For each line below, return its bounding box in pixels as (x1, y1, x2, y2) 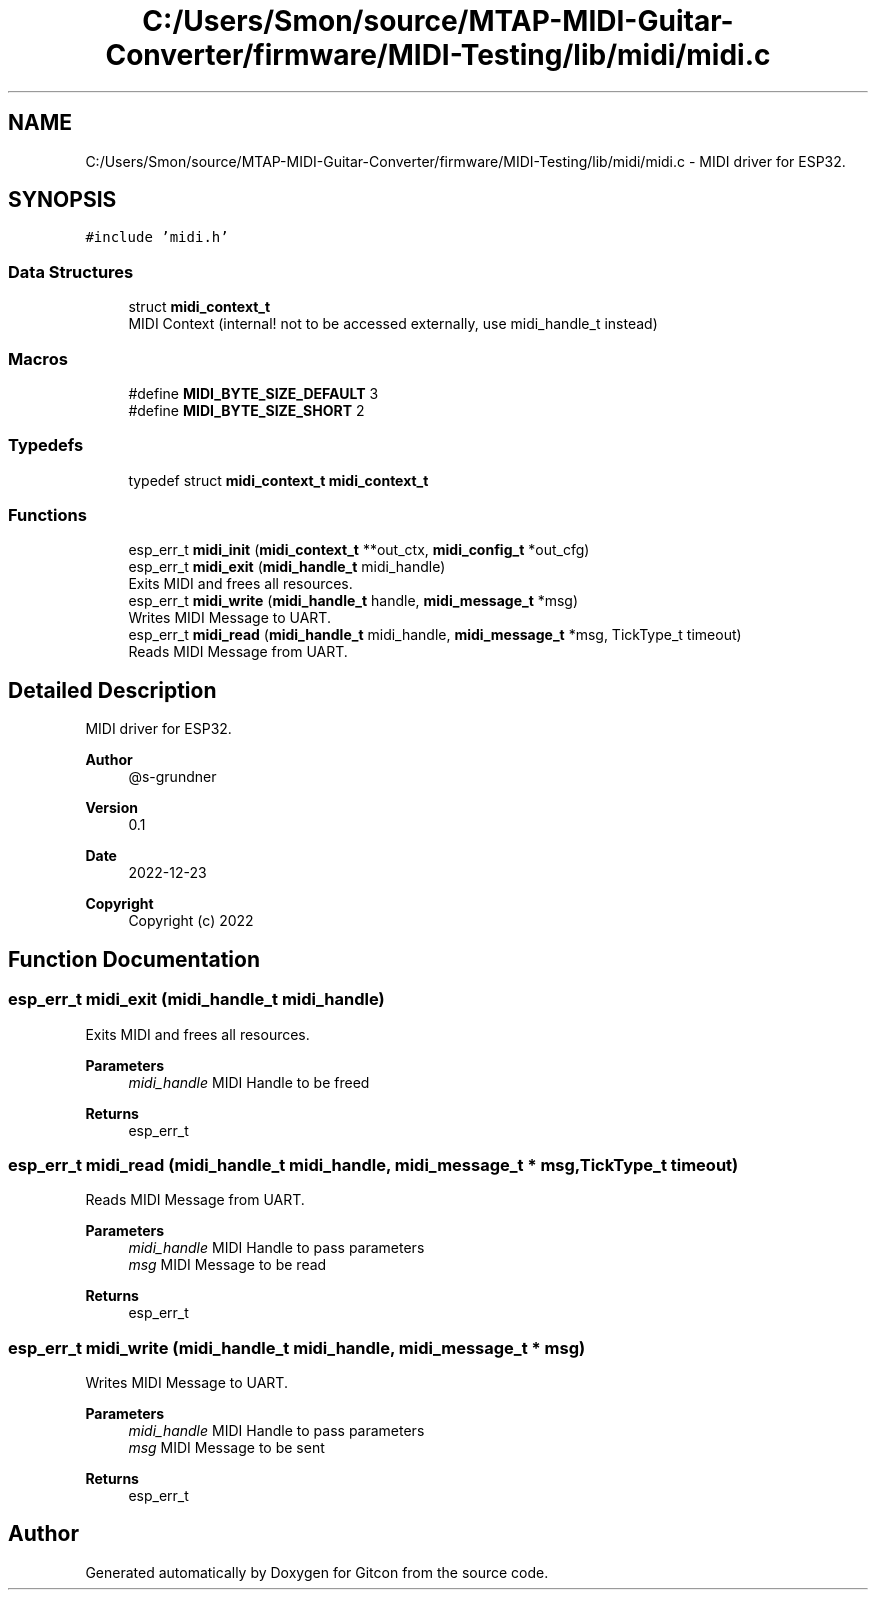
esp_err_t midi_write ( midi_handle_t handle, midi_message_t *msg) (128, 592, 579, 610)
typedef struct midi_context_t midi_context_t (128, 471, 429, 489)
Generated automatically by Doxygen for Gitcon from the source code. (85, 1563, 549, 1581)
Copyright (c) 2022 (128, 912, 254, 930)
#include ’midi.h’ (85, 229, 229, 246)
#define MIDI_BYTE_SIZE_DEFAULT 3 (128, 384, 379, 402)
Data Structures (8, 261, 134, 282)
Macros (8, 348, 68, 369)
